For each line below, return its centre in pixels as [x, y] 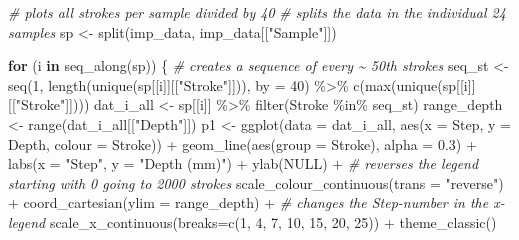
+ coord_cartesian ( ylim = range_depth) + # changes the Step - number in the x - [256, 202]
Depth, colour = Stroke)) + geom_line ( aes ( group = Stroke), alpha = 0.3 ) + [242, 143]
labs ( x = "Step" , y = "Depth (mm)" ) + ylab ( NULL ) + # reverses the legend [243, 163]
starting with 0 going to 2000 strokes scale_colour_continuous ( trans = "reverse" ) [256, 182]
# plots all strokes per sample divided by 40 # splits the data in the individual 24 [257, 12]
